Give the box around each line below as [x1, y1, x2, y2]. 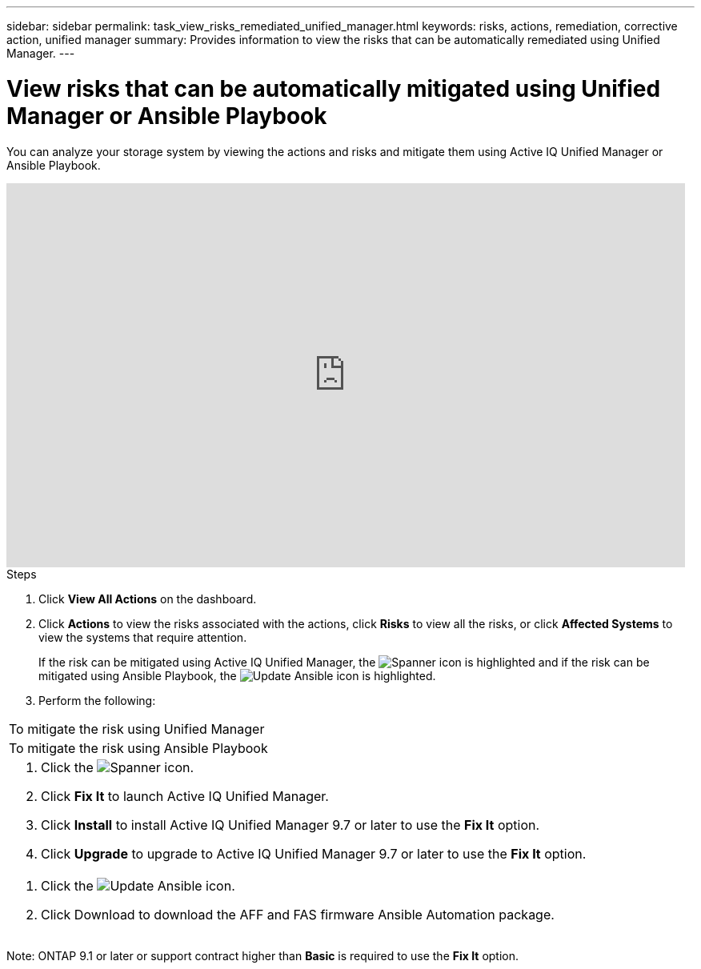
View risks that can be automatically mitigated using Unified [6, 74, 661, 102]
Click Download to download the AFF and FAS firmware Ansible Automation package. [41, 906, 555, 923]
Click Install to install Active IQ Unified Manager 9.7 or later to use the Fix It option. [41, 816, 540, 833]
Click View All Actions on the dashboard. [38, 591, 257, 606]
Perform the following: [38, 693, 156, 707]
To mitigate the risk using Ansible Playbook [9, 739, 268, 756]
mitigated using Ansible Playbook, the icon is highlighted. [38, 668, 436, 683]
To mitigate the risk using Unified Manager [9, 720, 265, 737]
